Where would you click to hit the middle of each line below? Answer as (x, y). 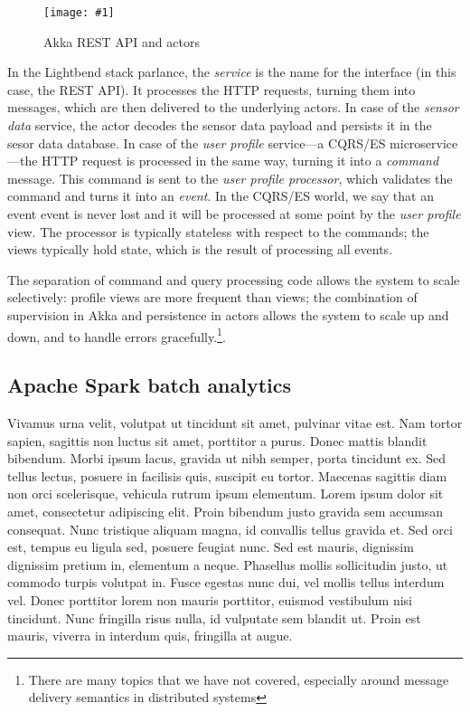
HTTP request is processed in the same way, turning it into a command (240, 161)
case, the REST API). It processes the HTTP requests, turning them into (211, 89)
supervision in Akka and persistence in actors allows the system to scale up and (228, 314)
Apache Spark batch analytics (150, 385)
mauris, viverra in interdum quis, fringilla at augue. (150, 636)
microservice (424, 142)
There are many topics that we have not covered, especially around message (239, 679)
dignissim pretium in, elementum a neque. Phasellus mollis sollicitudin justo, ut (228, 564)
